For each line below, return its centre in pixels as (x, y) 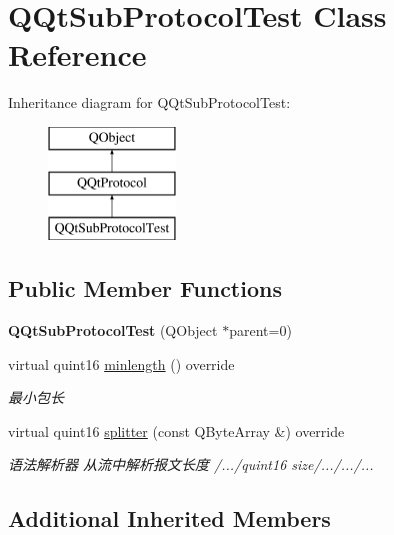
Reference (77, 54)
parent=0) (260, 330)
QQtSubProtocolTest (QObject (113, 330)
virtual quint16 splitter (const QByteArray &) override (176, 430)
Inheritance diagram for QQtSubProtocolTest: (149, 102)
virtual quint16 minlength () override (121, 363)
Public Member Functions (145, 288)
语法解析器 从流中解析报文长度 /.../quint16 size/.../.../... (191, 464)
